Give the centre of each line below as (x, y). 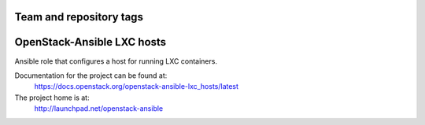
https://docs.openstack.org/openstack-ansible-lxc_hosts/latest (137, 86)
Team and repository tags (79, 17)
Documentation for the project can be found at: (91, 75)
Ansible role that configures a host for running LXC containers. (116, 61)
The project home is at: (52, 97)
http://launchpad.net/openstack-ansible (99, 108)
